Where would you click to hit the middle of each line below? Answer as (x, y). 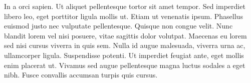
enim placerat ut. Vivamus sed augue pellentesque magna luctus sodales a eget (125, 65)
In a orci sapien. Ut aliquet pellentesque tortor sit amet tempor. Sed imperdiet (125, 6)
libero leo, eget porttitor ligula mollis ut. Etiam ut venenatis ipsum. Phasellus (123, 16)
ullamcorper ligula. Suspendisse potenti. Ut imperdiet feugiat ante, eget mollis (124, 55)
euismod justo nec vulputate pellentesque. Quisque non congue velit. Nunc (118, 26)
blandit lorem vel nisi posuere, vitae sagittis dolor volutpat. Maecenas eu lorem (125, 35)
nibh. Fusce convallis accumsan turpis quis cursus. (81, 75)
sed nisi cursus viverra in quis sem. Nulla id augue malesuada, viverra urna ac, (125, 45)
